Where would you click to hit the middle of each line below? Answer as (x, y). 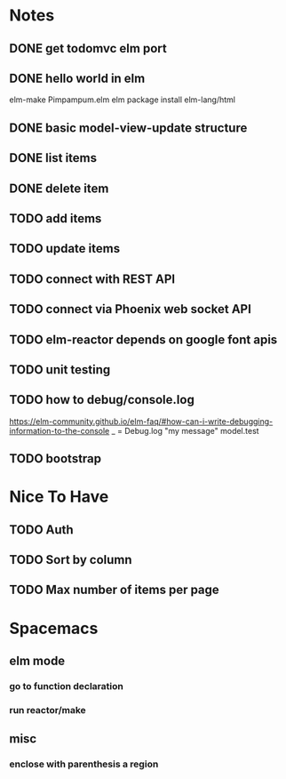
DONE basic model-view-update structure (128, 128)
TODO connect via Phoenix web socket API (130, 309)
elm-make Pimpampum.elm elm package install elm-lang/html (122, 100)
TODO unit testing (60, 369)
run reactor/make (48, 710)
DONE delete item (59, 188)
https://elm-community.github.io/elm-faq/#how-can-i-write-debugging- (141, 421)
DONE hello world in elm (77, 78)
